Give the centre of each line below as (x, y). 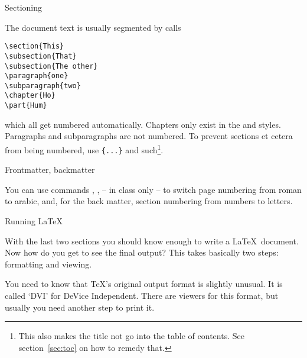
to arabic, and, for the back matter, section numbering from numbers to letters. (149, 201)
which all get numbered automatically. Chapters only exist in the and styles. (143, 124)
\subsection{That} (41, 56)
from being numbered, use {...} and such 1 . (84, 149)
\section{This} (35, 46)
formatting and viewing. (48, 264)
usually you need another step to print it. (80, 307)
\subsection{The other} (51, 66)
